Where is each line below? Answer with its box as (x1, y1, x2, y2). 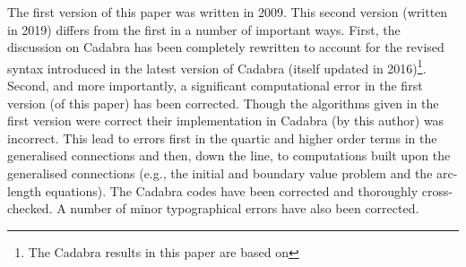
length (7, 181, 42, 200)
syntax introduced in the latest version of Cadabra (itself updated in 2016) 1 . (7, 56, 427, 77)
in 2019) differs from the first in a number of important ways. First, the (7, 20, 401, 39)
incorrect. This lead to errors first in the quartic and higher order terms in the (7, 128, 437, 147)
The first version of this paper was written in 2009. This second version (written (7, 3, 448, 21)
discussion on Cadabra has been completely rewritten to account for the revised (7, 38, 444, 56)
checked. (7, 199, 53, 218)
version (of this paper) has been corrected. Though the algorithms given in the (7, 93, 439, 112)
